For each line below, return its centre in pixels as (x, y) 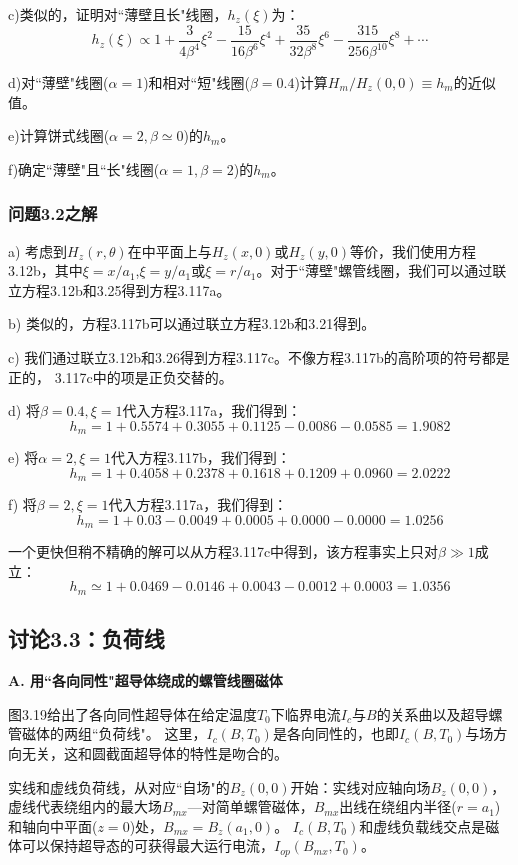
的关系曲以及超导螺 (439, 713)
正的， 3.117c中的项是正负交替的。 (120, 376)
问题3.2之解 (53, 213)
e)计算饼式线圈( (59, 135)
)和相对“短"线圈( (196, 82)
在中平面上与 (169, 250)
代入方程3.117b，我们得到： (200, 457)
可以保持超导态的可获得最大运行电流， (147, 845)
